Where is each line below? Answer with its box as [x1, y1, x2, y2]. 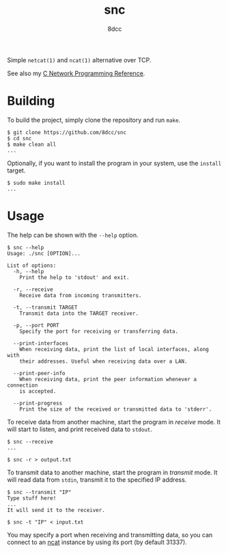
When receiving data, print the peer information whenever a [19, 376, 197, 383]
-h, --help [13, 268, 44, 275]
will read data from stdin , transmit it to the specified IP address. [7, 475, 187, 484]
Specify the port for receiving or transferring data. [19, 328, 179, 335]
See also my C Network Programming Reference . [7, 69, 145, 77]
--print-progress [13, 400, 63, 407]
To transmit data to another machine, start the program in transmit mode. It [7, 468, 218, 476]
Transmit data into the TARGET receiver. [19, 310, 139, 317]
